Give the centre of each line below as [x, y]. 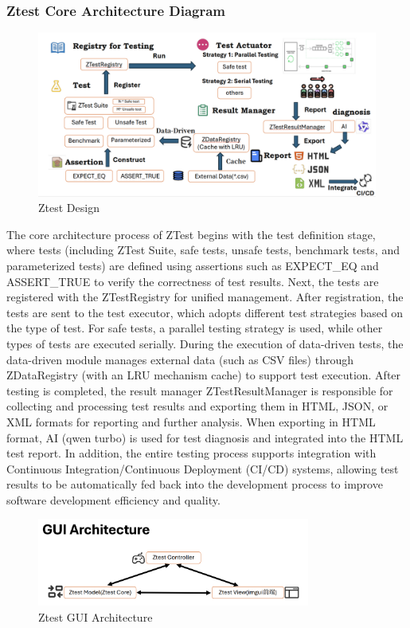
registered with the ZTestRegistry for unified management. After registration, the [205, 297]
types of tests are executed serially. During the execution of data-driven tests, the [205, 343]
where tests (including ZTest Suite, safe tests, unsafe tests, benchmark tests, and [203, 250]
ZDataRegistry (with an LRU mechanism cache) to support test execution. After [204, 375]
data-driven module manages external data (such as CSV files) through [180, 359]
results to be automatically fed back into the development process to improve [195, 484]
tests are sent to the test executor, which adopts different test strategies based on [205, 312]
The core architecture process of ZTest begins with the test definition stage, [191, 234]
